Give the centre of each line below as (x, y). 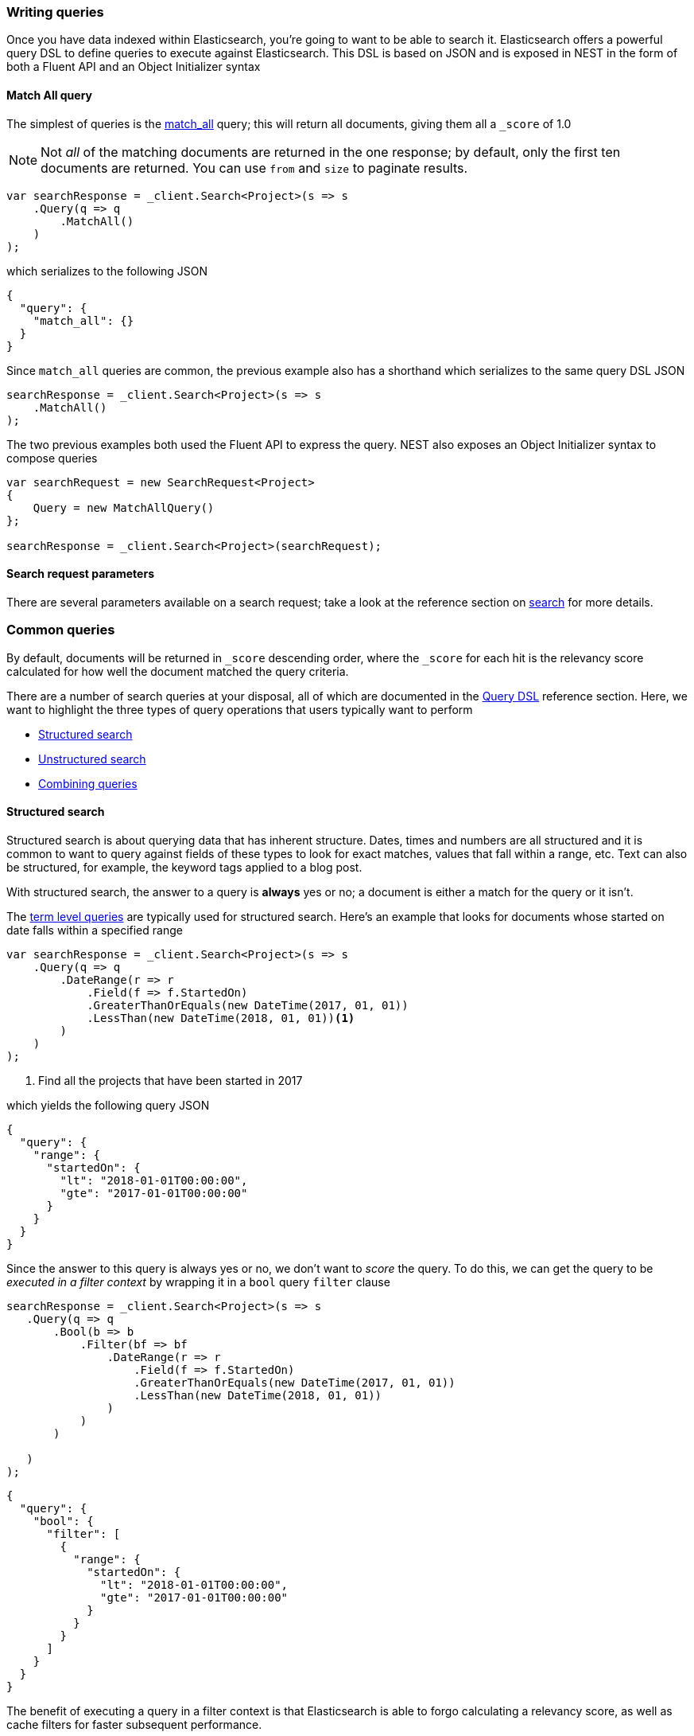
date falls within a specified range (95, 930)
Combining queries (88, 783)
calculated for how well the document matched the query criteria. (178, 671)
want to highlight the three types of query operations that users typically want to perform (240, 709)
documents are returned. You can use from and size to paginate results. (254, 168)
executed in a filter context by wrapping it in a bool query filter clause (198, 1282)
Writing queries (55, 12)
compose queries (52, 458)
